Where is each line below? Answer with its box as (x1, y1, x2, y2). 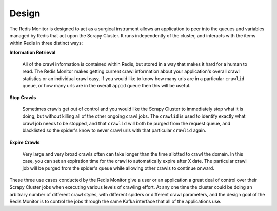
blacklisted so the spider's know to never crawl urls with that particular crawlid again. (22, 127, 206, 133)
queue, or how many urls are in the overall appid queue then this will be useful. (22, 83, 191, 89)
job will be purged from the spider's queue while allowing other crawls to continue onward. (22, 165, 215, 171)
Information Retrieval (9, 49, 56, 55)
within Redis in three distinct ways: (9, 40, 83, 46)
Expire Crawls (9, 139, 40, 145)
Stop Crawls (9, 94, 36, 100)
